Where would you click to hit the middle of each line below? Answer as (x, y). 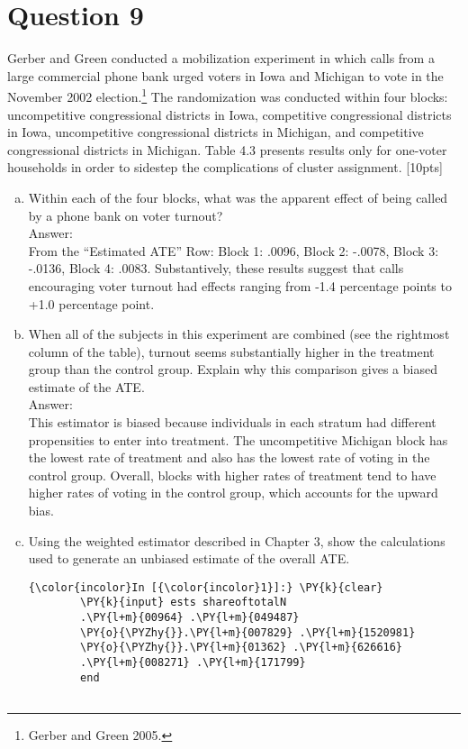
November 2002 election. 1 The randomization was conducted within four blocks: (228, 95)
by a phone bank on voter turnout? (126, 215)
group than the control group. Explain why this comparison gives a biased (233, 369)
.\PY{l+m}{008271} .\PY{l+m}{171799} (193, 663)
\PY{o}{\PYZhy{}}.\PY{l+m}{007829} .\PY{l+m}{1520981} (248, 632)
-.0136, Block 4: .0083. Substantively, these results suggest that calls (216, 268)
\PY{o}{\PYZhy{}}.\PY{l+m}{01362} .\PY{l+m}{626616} (242, 648)
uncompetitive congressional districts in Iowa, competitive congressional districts (229, 114)
